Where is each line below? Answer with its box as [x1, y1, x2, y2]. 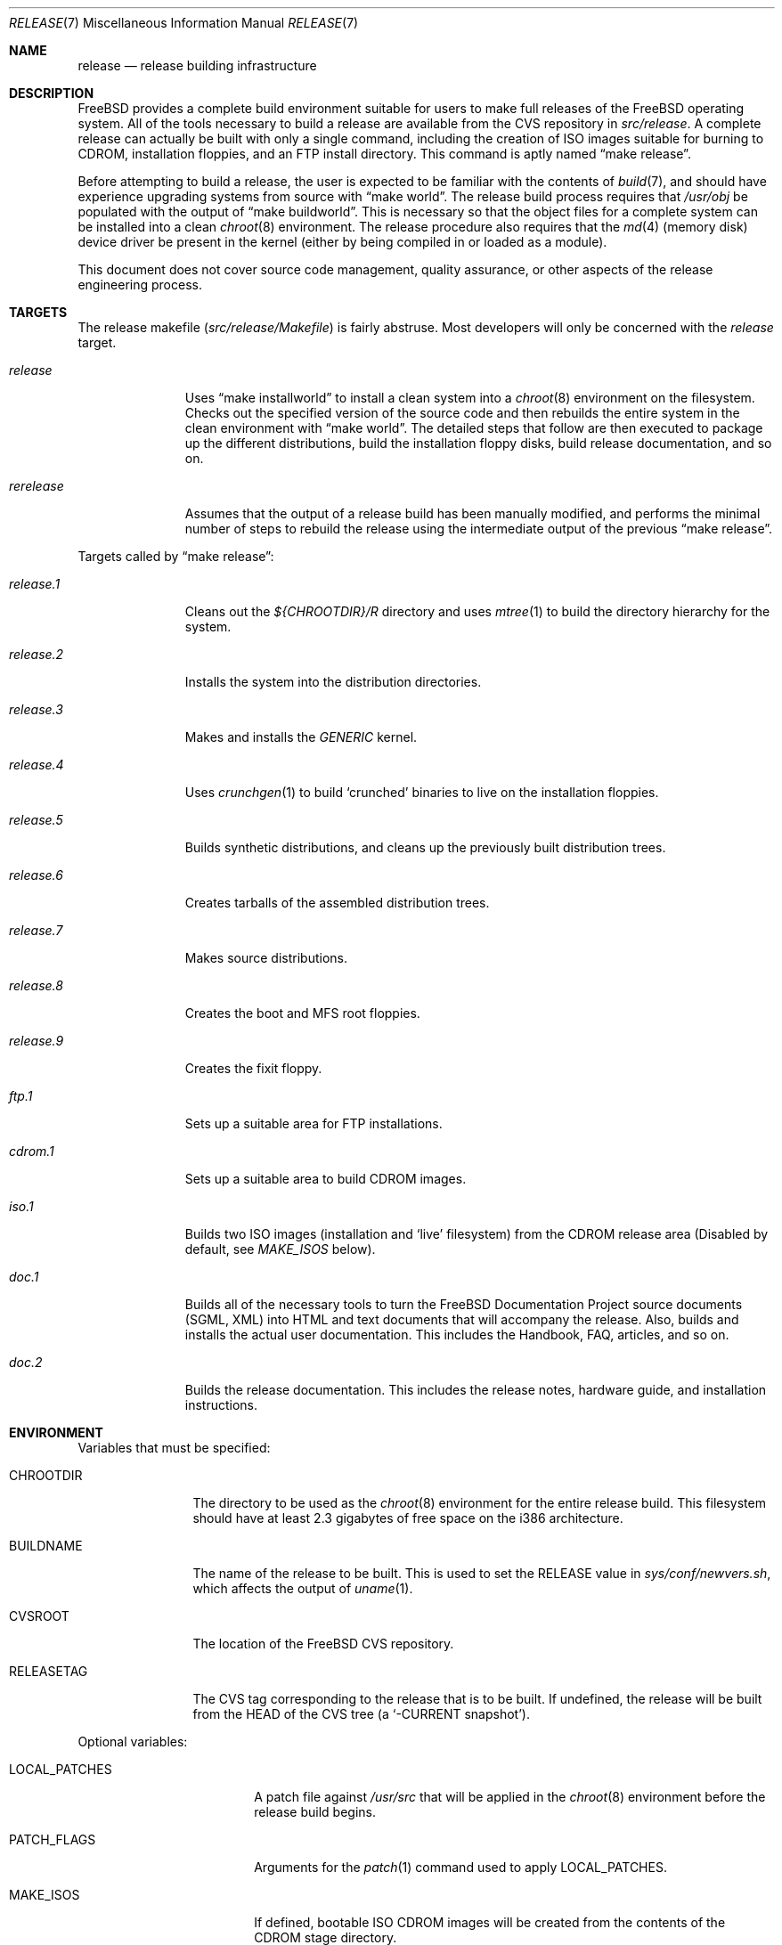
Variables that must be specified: [77, 1440, 271, 1455]
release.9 [9, 1033, 64, 1048]
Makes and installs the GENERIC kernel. [184, 729, 418, 745]
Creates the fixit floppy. [184, 1061, 322, 1076]
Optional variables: [77, 1734, 188, 1749]
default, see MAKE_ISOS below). [184, 1241, 376, 1257]
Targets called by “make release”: [77, 549, 274, 564]
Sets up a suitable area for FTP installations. [184, 1116, 443, 1131]
